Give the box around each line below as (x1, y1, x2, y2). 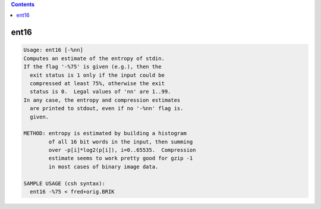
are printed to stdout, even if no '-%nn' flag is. (30, 105, 184, 112)
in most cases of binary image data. (48, 163, 159, 170)
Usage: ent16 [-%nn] (23, 46, 83, 54)
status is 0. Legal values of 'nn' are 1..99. (30, 88, 171, 95)
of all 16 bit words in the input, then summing (48, 138, 193, 145)
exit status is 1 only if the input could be (30, 71, 165, 79)
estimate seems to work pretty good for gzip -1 (48, 155, 193, 162)
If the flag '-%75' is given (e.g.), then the (23, 63, 162, 70)
